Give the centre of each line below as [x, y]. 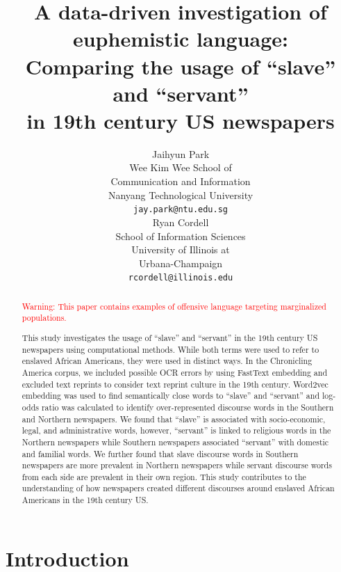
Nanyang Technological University [181, 194]
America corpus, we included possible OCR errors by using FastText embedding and [174, 372]
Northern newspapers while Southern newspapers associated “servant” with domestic [175, 442]
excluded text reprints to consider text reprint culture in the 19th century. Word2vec [175, 384]
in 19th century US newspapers [181, 120]
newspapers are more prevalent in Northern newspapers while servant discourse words [177, 465]
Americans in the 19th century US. [85, 500]
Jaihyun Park [181, 153]
